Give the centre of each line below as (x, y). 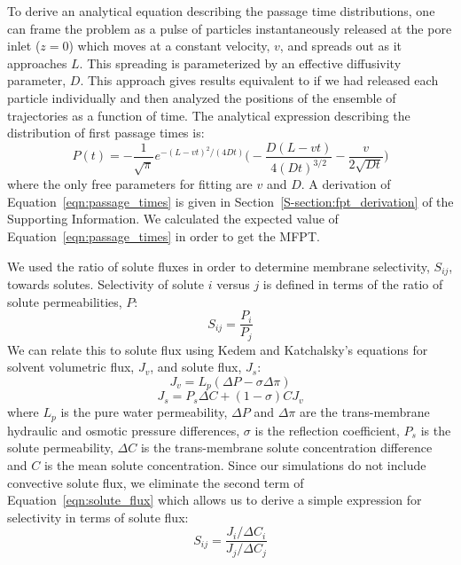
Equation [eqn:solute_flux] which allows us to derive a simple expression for (215, 500)
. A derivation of (346, 184)
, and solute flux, (196, 367)
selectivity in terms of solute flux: (98, 517)
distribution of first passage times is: (106, 133)
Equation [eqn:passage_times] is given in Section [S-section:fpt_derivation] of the (230, 201)
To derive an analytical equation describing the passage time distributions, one (221, 11)
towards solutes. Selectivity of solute (105, 283)
